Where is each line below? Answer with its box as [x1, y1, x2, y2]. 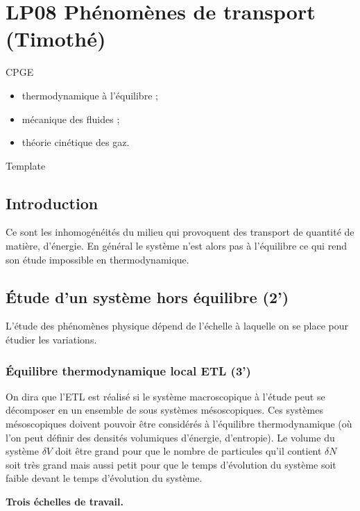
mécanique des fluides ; [22, 111, 120, 126]
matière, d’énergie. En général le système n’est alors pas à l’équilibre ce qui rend [6, 238, 347, 253]
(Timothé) [6, 24, 106, 53]
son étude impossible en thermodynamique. [6, 252, 189, 266]
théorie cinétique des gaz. [22, 135, 130, 149]
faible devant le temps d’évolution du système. [6, 471, 203, 485]
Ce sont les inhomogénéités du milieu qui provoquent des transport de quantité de [6, 225, 354, 239]
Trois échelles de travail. [6, 494, 123, 509]
